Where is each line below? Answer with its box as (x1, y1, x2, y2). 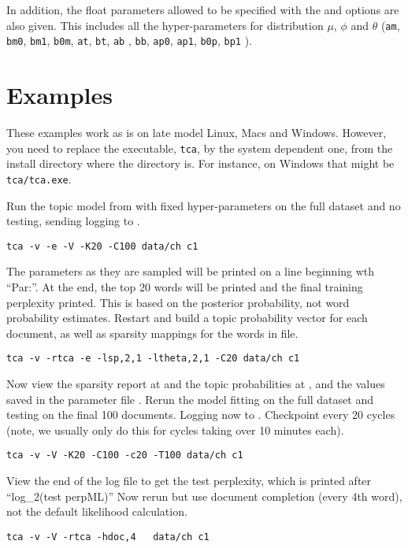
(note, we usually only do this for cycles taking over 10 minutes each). (6, 421, 344, 438)
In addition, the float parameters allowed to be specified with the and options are (6, 2, 399, 17)
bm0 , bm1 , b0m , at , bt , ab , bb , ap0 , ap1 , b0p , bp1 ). (6, 32, 252, 49)
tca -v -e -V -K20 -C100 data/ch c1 (6, 240, 198, 252)
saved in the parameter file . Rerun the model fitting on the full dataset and (6, 391, 373, 407)
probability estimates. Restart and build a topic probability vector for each (6, 309, 368, 326)
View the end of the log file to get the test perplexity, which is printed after (6, 472, 372, 489)
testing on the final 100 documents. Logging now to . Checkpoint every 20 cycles (6, 406, 395, 423)
